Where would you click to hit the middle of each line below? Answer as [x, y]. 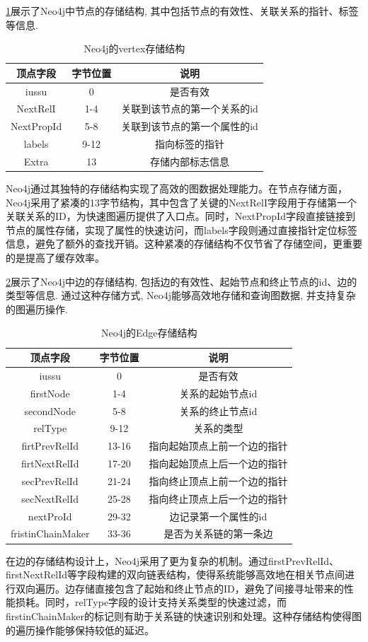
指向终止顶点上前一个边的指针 [218, 480]
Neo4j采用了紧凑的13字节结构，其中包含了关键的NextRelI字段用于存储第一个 [182, 202]
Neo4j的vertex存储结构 [134, 48]
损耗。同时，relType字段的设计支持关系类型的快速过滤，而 [151, 602]
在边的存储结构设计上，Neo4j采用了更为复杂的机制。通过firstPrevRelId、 [173, 560]
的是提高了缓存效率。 [55, 258]
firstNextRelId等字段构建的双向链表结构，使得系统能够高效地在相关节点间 [176, 574]
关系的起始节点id [218, 393]
